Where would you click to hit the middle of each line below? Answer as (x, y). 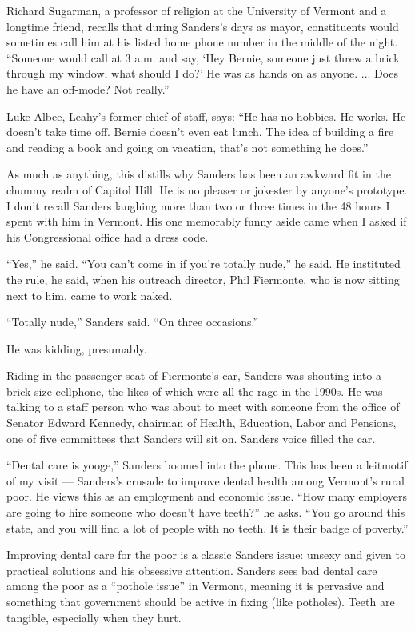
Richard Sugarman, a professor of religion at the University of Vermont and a (197, 10)
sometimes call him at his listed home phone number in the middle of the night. (202, 42)
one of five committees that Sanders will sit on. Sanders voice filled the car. (191, 438)
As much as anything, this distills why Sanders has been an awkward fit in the (199, 174)
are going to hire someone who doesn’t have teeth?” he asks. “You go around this (206, 512)
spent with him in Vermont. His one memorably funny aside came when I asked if (207, 221)
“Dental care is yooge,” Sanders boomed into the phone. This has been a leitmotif (207, 465)
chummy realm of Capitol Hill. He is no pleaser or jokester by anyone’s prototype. (207, 189)
